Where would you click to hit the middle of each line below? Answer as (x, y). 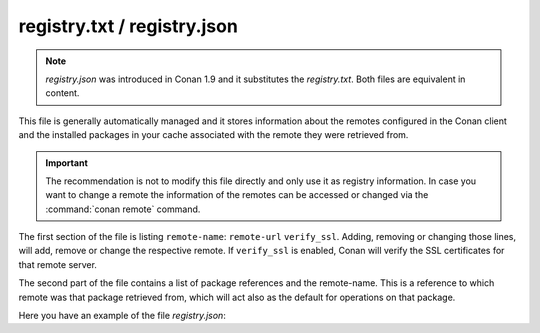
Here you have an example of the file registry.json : (122, 316)
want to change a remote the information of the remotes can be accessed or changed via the (237, 195)
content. (62, 93)
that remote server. (57, 264)
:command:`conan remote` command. (123, 209)
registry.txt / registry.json (128, 26)
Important (67, 162)
